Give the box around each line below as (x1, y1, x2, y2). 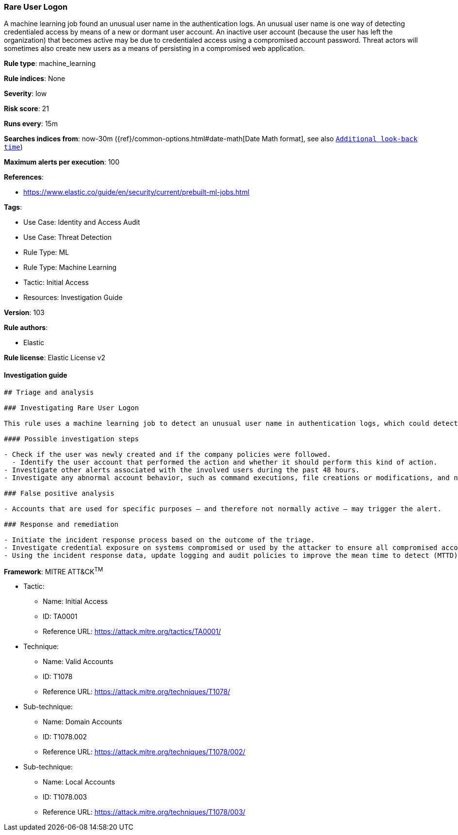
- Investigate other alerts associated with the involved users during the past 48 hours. (4, 466, 360, 474)
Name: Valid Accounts (43, 657, 114, 666)
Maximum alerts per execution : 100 (4, 158, 120, 167)
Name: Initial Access (43, 597, 108, 606)
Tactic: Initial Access (23, 278, 89, 287)
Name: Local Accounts (43, 778, 115, 786)
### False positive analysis (4, 489, 114, 497)
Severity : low (4, 89, 47, 98)
